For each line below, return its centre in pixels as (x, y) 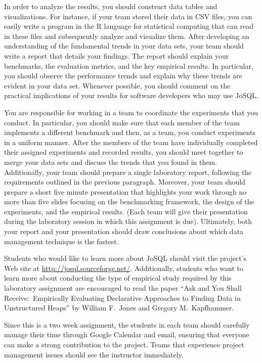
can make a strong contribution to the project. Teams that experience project (124, 344)
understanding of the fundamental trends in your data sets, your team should (124, 46)
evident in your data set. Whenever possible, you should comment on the (117, 85)
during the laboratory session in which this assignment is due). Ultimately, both (128, 221)
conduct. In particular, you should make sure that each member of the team (122, 122)
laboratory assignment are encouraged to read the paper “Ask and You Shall (123, 288)
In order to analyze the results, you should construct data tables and (111, 6)
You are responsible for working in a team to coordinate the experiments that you (131, 112)
